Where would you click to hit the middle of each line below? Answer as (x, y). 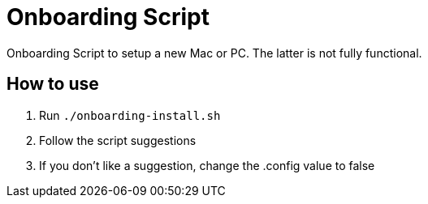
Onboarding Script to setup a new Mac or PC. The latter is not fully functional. (214, 53)
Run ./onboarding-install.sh (130, 115)
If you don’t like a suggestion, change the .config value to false (207, 165)
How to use (53, 84)
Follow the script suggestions (118, 140)
